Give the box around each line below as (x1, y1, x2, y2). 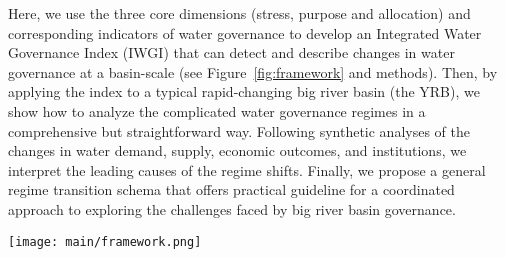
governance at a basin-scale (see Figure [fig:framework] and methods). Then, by (8, 61, 498, 82)
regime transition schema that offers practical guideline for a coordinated (8, 179, 455, 200)
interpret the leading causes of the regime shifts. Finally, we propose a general (8, 159, 486, 180)
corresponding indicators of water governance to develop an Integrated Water (8, 22, 482, 43)
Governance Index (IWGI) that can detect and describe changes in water (8, 42, 455, 63)
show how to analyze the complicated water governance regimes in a (8, 100, 426, 121)
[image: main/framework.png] (8, 234, 202, 249)
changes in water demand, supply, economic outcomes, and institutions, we (8, 140, 467, 161)
